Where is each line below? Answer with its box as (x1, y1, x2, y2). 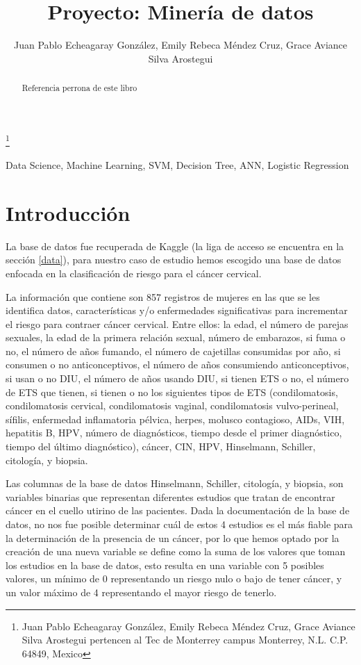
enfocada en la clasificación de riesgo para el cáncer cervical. (6, 265, 262, 280)
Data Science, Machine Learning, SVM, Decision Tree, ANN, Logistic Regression (6, 158, 349, 172)
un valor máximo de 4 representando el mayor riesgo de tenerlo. (6, 584, 277, 599)
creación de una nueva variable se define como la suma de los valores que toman (6, 544, 346, 559)
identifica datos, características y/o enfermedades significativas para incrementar (6, 303, 348, 318)
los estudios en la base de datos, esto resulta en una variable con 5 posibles (6, 557, 324, 572)
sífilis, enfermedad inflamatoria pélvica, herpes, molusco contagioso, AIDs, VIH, (6, 411, 345, 426)
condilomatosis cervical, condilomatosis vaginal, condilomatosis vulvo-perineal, (6, 398, 339, 413)
